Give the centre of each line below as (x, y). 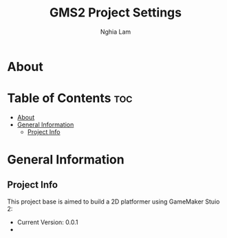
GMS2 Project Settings (116, 13)
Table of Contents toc (70, 98)
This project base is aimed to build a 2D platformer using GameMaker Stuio (113, 202)
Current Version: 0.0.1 (47, 222)
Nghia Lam (116, 32)
